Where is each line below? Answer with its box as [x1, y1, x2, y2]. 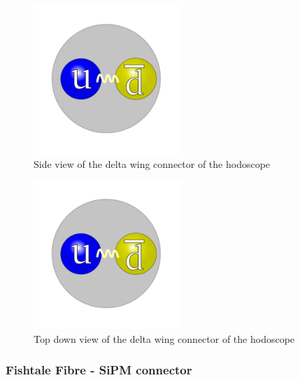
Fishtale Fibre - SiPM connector [6, 361, 192, 379]
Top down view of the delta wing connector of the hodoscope [34, 331, 295, 346]
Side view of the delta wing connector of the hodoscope [34, 156, 271, 171]
